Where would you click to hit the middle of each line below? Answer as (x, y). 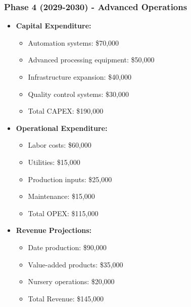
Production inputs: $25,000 (70, 179)
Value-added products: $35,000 (76, 264)
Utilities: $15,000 (54, 162)
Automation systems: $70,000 (74, 42)
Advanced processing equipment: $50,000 (91, 60)
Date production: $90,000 (67, 247)
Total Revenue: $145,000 (66, 298)
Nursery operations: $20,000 (71, 281)
